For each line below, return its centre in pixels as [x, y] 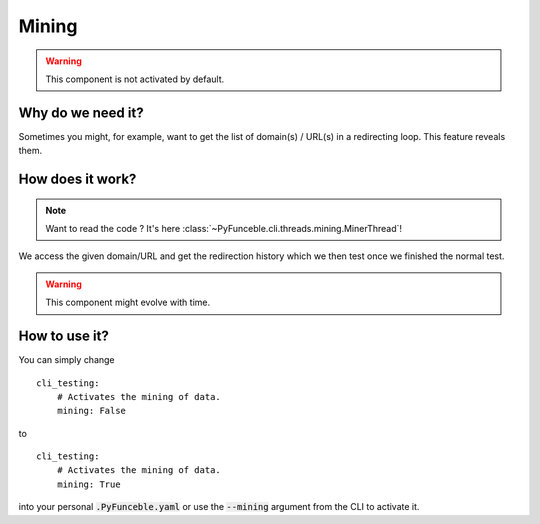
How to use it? [63, 336]
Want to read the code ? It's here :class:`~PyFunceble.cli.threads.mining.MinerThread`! [224, 229]
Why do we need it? [81, 112]
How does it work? [77, 179]
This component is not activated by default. [135, 79]
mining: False [91, 411]
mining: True [88, 484]
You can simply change [66, 360]
